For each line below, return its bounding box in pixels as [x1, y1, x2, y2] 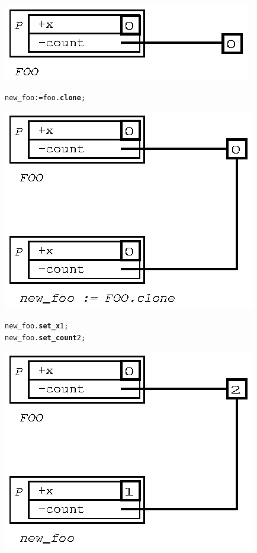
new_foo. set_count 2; [5, 333, 86, 342]
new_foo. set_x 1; [5, 321, 69, 330]
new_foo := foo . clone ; [5, 93, 86, 102]
